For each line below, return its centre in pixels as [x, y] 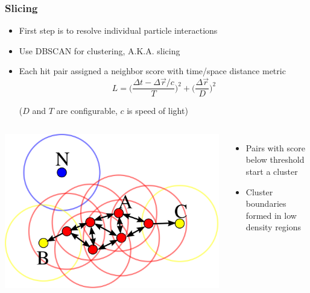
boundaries [266, 203]
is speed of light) [157, 111]
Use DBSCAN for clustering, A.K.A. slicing [100, 50]
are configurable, [87, 111]
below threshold [275, 159]
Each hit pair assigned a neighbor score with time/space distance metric [152, 71]
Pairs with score [275, 147]
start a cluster [272, 172]
